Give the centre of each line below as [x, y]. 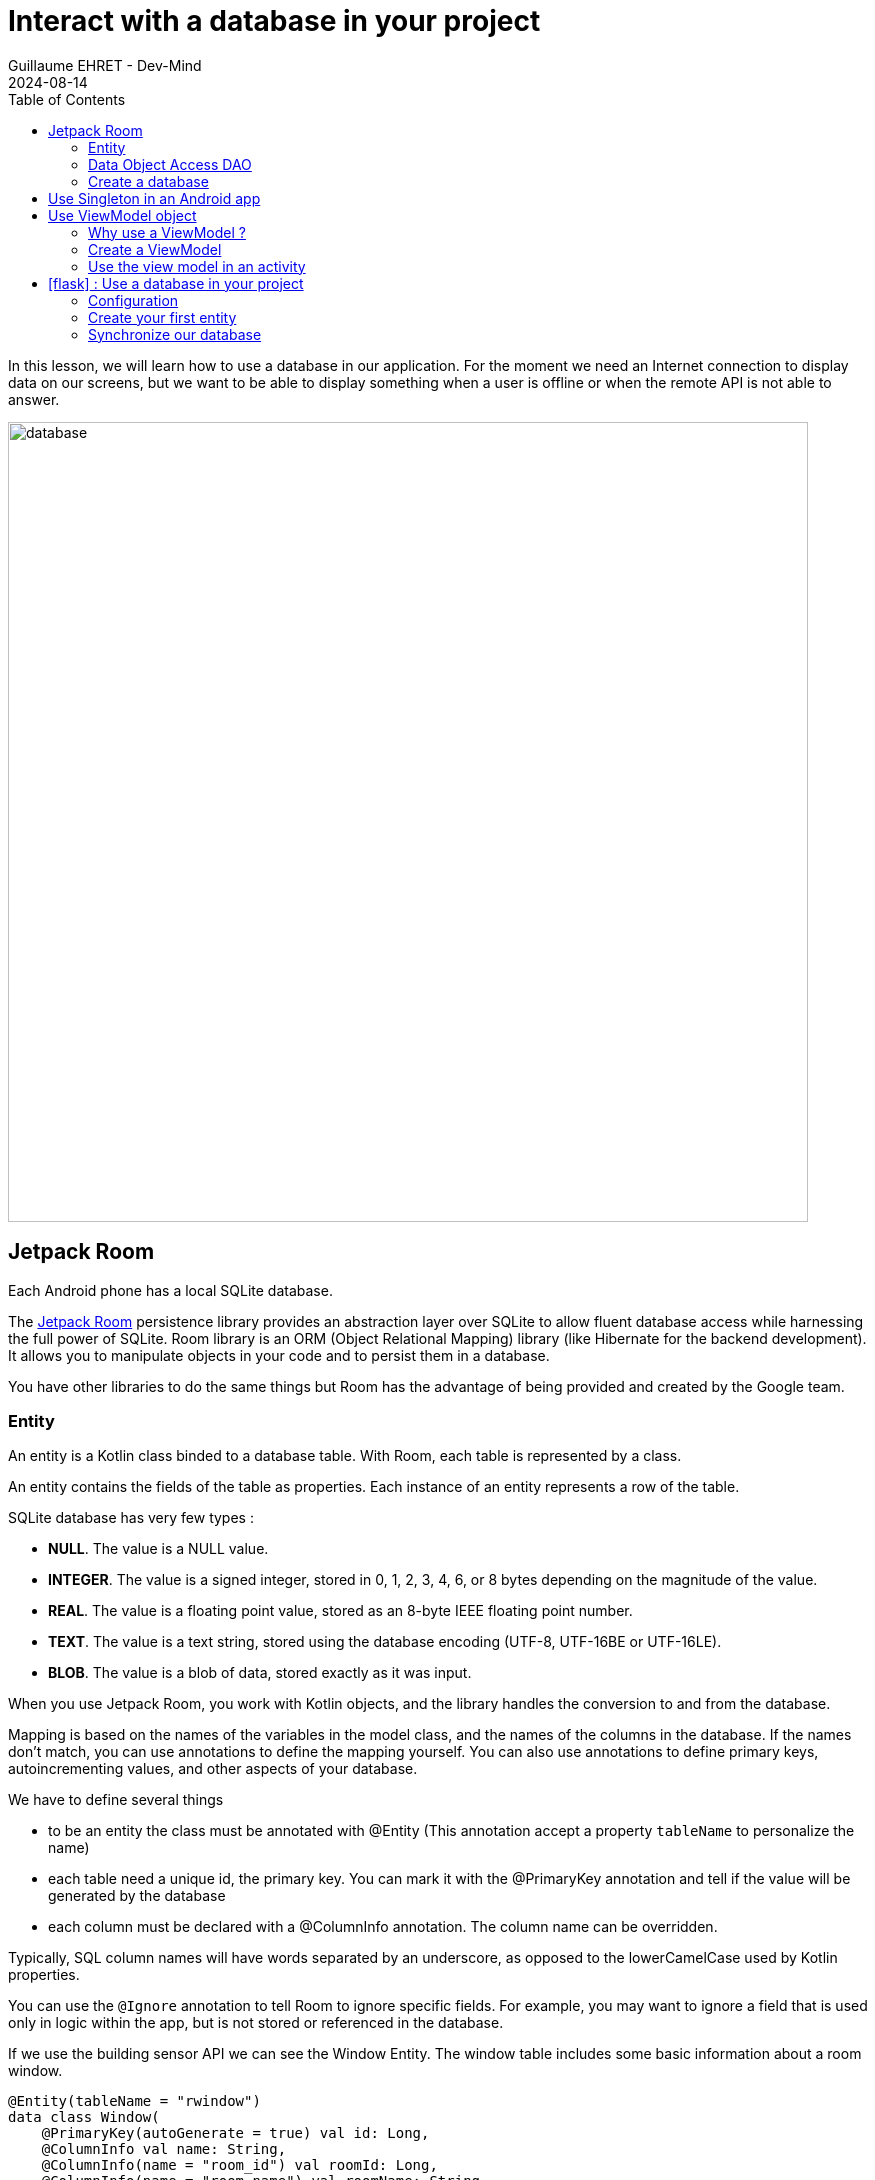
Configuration [133, 300]
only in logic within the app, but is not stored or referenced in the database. [256, 2023]
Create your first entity [162, 317]
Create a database [148, 181]
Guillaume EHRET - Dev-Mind [105, 65]
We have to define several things [116, 1800]
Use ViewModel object [122, 215]
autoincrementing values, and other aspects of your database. [213, 1769]
